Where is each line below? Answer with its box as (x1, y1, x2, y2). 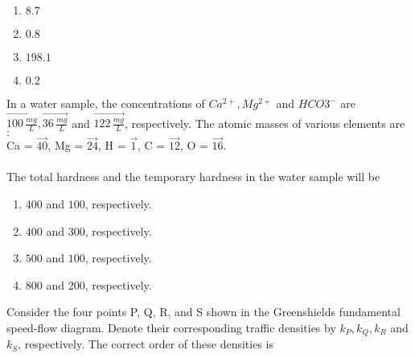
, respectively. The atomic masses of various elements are (125, 114, 405, 131)
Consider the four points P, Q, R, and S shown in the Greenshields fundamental (6, 303, 401, 320)
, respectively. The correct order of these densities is (18, 335, 273, 352)
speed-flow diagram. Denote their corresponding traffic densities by (6, 319, 336, 335)
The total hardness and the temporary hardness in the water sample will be (6, 168, 380, 185)
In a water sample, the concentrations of (6, 95, 205, 111)
